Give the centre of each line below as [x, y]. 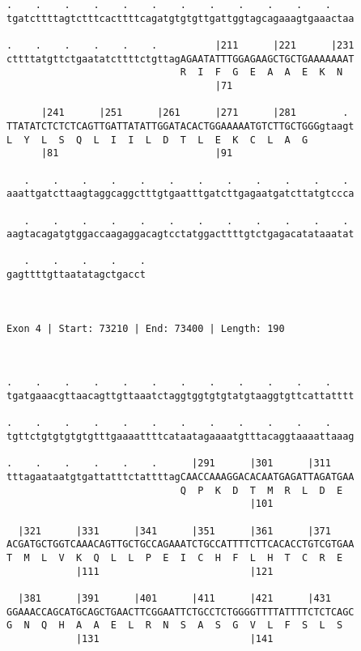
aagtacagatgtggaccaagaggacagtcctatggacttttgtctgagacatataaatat [180, 234]
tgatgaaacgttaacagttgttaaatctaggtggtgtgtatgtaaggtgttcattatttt [180, 396]
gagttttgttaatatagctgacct [76, 275]
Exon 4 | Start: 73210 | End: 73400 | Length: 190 [146, 328]
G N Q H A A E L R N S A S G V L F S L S [175, 625]
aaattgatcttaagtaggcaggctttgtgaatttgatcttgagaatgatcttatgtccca [180, 194]
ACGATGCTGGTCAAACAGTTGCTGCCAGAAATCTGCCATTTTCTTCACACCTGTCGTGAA [180, 545]
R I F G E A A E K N [261, 72]
